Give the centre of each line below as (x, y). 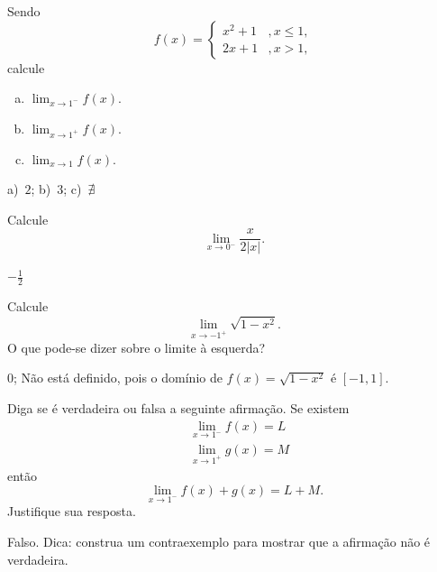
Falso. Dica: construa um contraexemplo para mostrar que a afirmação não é (219, 542)
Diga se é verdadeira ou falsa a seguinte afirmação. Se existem (178, 407)
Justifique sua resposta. (72, 511)
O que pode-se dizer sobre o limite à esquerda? (137, 347)
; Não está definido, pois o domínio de (118, 378)
